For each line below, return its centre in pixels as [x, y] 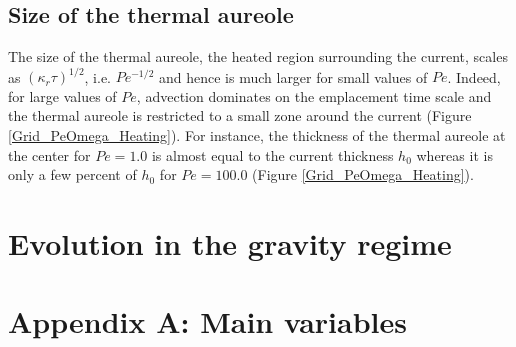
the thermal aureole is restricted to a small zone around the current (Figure [240, 115]
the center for [49, 154]
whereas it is [454, 154]
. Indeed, [474, 76]
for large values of [62, 95]
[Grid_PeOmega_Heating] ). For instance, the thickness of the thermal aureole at [257, 135]
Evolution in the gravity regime [230, 243]
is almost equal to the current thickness [272, 154]
